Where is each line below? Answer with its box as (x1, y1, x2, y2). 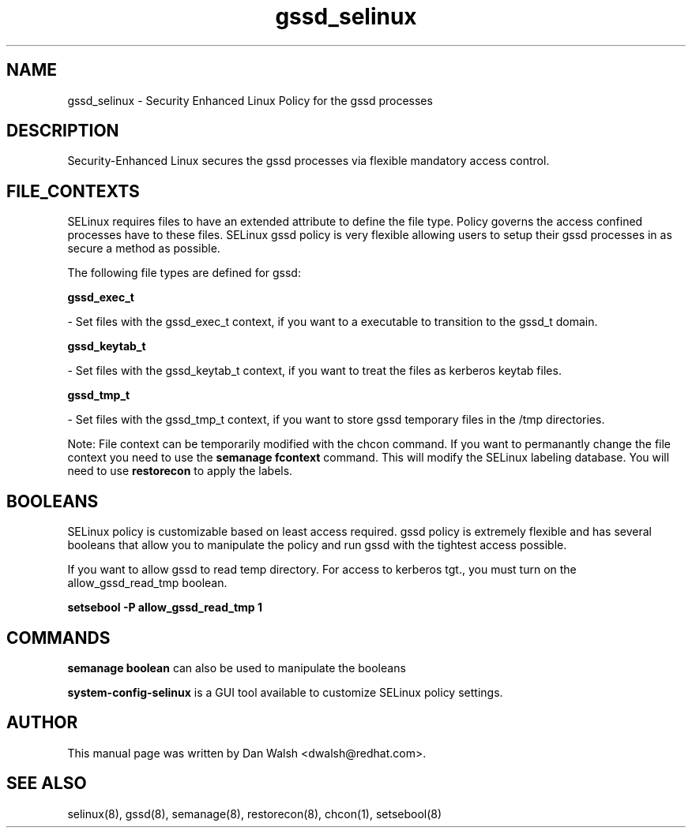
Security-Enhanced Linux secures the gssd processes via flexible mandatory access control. (67, 154, 550, 168)
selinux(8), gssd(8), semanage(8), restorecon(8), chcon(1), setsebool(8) (67, 806, 442, 821)
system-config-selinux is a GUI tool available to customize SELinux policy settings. (67, 685, 503, 699)
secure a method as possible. (67, 241, 220, 256)
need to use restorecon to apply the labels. (67, 464, 293, 478)
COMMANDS (6, 627, 111, 648)
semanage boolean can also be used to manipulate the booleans (67, 660, 406, 675)
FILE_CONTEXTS (6, 181, 140, 201)
